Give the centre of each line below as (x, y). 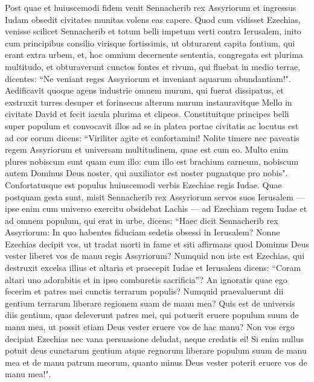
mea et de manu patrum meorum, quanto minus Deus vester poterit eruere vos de (156, 362)
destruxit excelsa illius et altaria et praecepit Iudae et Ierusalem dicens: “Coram (153, 268)
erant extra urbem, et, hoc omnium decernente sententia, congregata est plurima (154, 55)
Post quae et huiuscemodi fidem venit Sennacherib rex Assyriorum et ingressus (151, 7)
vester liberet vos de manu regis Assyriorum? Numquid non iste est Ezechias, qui (155, 256)
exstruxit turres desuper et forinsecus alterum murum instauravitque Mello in (149, 102)
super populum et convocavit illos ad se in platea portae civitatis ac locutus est (152, 125)
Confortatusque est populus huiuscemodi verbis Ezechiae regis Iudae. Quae (143, 184)
